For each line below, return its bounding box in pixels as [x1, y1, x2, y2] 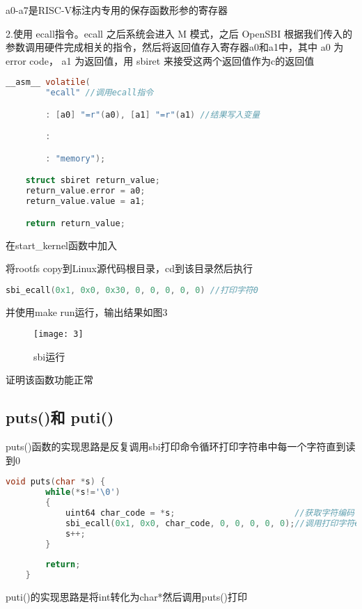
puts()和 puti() [6, 406, 114, 428]
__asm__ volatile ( [6, 77, 90, 88]
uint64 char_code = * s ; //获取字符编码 [65, 508, 354, 519]
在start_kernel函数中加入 [6, 237, 117, 252]
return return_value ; [25, 218, 125, 228]
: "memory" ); [45, 153, 106, 164]
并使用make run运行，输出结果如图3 [6, 304, 168, 319]
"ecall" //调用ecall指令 [45, 88, 154, 98]
